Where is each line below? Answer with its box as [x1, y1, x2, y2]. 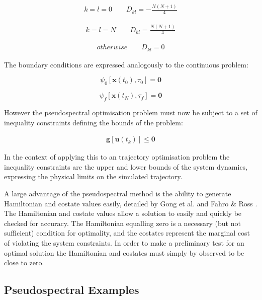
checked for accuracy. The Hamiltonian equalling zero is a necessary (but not [4, 217, 241, 228]
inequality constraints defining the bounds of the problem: [4, 117, 183, 127]
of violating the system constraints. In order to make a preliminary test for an [4, 237, 244, 248]
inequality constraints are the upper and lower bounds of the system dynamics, [4, 161, 248, 172]
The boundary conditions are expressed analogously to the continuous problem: [4, 59, 248, 69]
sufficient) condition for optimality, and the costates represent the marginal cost [4, 228, 250, 238]
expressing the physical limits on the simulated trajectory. [4, 171, 183, 182]
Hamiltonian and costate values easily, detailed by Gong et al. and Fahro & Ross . [4, 198, 257, 208]
